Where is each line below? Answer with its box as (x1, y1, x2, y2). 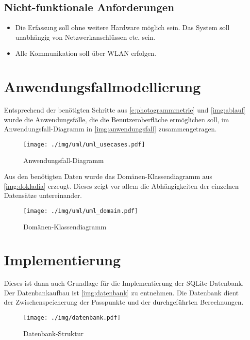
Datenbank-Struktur (23, 328, 83, 338)
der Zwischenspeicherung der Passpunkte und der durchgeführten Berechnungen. (4, 297, 244, 307)
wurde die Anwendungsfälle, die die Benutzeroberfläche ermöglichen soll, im (4, 114, 229, 124)
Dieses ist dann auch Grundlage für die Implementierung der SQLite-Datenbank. (4, 278, 244, 288)
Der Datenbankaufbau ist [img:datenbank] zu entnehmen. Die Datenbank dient (4, 287, 239, 297)
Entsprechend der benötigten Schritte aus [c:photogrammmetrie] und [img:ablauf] (4, 105, 246, 115)
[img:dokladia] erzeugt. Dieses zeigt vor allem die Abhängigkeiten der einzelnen (4, 180, 239, 191)
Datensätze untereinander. (4, 190, 82, 200)
